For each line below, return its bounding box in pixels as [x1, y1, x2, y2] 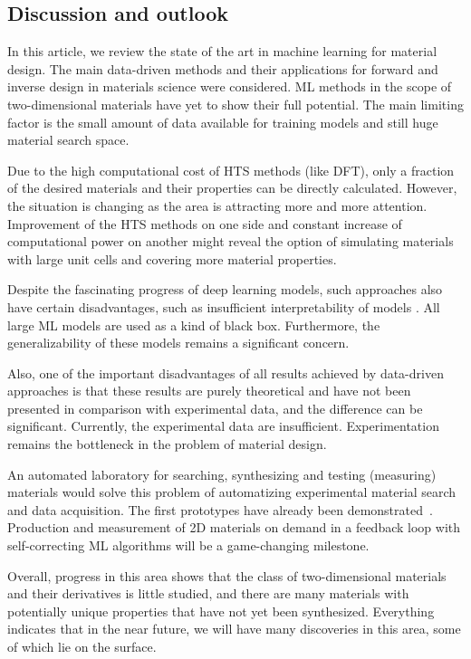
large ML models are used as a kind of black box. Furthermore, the [7, 315, 380, 334]
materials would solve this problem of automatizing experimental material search [7, 482, 457, 501]
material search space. [7, 130, 130, 149]
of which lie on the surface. [7, 637, 157, 656]
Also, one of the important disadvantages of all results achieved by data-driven [7, 363, 444, 382]
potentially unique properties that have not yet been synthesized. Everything [7, 601, 435, 620]
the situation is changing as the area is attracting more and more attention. [7, 196, 428, 215]
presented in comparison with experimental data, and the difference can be [7, 398, 423, 417]
